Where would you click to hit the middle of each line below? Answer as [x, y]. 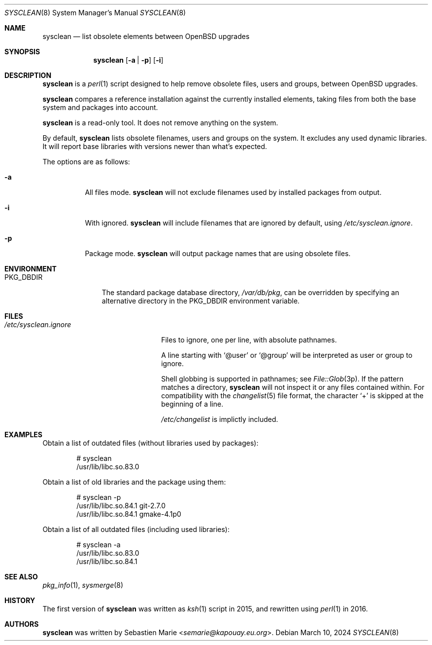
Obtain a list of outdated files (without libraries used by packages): [150, 443]
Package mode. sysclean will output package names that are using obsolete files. [218, 253]
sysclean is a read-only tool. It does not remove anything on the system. [160, 123]
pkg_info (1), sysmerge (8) [83, 585]
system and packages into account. [100, 107]
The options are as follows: [86, 162]
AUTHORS [22, 624]
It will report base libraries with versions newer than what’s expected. [155, 146]
